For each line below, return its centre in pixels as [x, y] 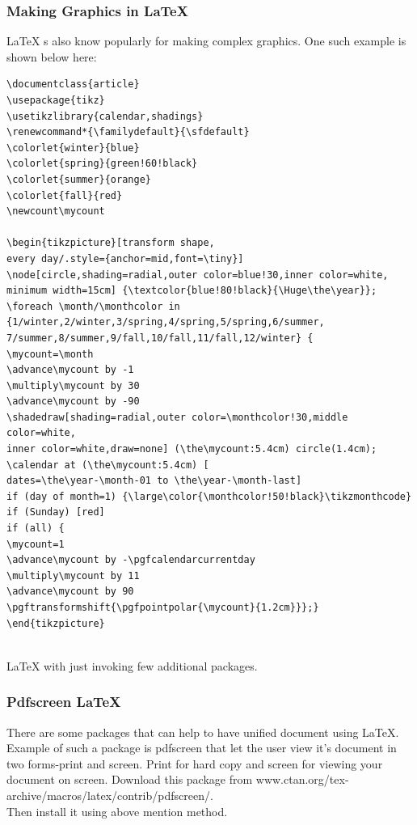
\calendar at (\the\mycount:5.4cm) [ [108, 465]
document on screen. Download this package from [130, 779]
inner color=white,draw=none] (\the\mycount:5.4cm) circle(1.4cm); [192, 449]
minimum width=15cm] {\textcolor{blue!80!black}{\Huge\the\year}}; [192, 291]
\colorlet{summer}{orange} [79, 179]
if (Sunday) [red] [56, 512]
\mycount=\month [50, 354]
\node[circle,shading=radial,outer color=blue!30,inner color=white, [198, 275]
